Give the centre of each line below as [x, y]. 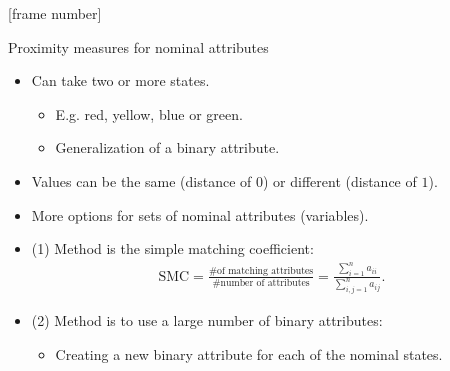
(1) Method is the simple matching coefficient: [172, 248]
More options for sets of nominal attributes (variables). [200, 214]
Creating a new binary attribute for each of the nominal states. [249, 354]
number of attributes [265, 282]
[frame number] [55, 13]
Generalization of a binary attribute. [167, 147]
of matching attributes [265, 271]
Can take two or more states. [120, 80]
